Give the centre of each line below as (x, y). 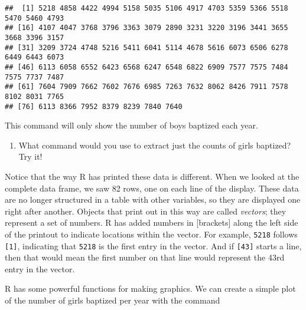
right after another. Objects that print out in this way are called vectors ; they (146, 211)
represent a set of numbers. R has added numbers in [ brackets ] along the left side (152, 222)
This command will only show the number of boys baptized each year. (131, 125)
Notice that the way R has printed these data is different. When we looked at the (152, 176)
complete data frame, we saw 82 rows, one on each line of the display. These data (152, 188)
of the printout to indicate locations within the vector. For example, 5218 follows (151, 234)
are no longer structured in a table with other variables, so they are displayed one (153, 199)
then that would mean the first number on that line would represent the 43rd (145, 257)
